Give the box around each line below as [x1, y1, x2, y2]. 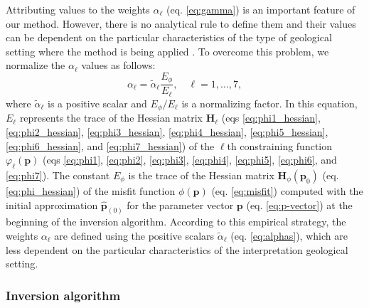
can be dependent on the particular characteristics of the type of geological [6, 30, 332, 45]
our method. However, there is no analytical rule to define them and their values [6, 16, 356, 31]
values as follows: [81, 58, 156, 73]
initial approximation [6, 197, 98, 212]
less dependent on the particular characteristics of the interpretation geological [6, 242, 348, 257]
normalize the [6, 58, 65, 73]
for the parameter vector [127, 197, 234, 212]
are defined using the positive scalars [54, 228, 215, 243]
